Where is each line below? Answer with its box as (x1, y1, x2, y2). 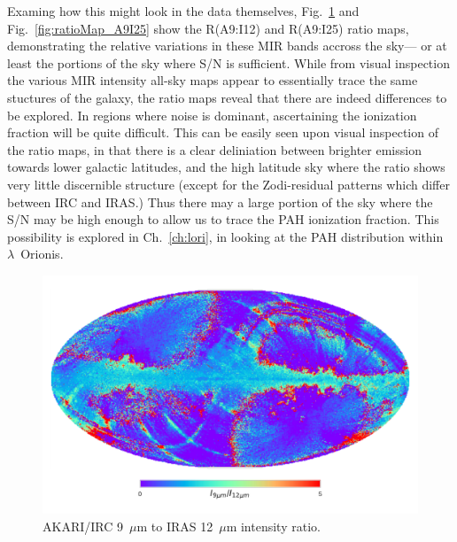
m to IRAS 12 (136, 516, 213, 535)
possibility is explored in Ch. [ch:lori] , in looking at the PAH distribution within (7, 227, 444, 245)
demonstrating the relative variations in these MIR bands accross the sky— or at (7, 36, 447, 55)
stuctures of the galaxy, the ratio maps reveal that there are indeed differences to (7, 88, 447, 106)
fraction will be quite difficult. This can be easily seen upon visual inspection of (7, 123, 438, 142)
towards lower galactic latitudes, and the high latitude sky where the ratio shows (7, 158, 445, 176)
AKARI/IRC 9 (43, 516, 123, 535)
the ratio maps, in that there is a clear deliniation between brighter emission (7, 140, 422, 159)
